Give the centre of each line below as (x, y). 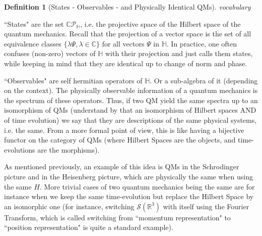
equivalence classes (33, 43)
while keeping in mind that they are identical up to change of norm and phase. (126, 63)
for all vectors (123, 43)
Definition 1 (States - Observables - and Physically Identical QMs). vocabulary (127, 7)
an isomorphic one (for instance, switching (69, 206)
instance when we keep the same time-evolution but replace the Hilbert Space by (129, 196)
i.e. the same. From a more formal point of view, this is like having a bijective (124, 130)
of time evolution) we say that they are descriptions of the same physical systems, (130, 120)
